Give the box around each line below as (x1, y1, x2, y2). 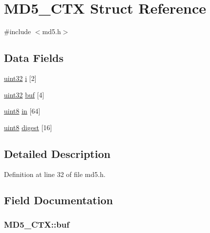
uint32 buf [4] (4, 89, 44, 99)
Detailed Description (4, 146, 111, 161)
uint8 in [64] (4, 106, 41, 116)
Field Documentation (4, 193, 113, 208)
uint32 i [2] (4, 73, 37, 83)
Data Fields (4, 50, 64, 65)
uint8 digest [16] (4, 122, 52, 132)
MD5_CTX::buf (4, 218, 69, 230)
